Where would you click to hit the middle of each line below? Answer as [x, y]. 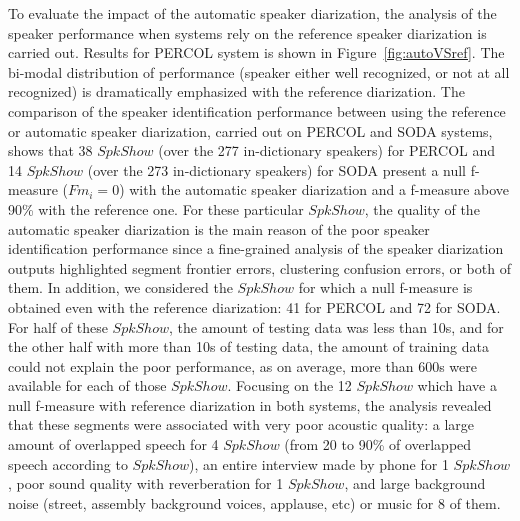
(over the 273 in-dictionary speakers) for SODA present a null [277, 169]
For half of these [58, 326]
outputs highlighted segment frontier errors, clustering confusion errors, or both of [259, 267]
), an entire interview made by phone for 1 [318, 463]
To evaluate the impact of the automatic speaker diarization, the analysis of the [252, 13]
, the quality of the [422, 208]
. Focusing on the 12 [289, 385]
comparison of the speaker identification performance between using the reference [257, 110]
